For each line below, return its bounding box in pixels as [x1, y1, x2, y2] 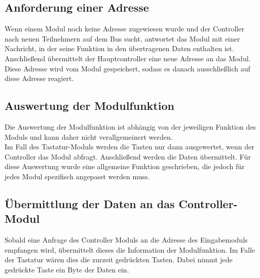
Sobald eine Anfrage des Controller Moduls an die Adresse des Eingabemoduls [5, 234, 248, 245]
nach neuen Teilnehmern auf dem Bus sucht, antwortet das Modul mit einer [5, 33, 240, 44]
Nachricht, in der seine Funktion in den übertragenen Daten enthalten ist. [5, 43, 234, 54]
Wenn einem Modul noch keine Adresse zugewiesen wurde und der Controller [5, 23, 244, 34]
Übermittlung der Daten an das [5, 195, 175, 211]
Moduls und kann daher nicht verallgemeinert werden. [5, 131, 173, 142]
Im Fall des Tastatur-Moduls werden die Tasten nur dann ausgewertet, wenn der [5, 141, 254, 152]
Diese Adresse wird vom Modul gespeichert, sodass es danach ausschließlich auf [5, 63, 250, 73]
